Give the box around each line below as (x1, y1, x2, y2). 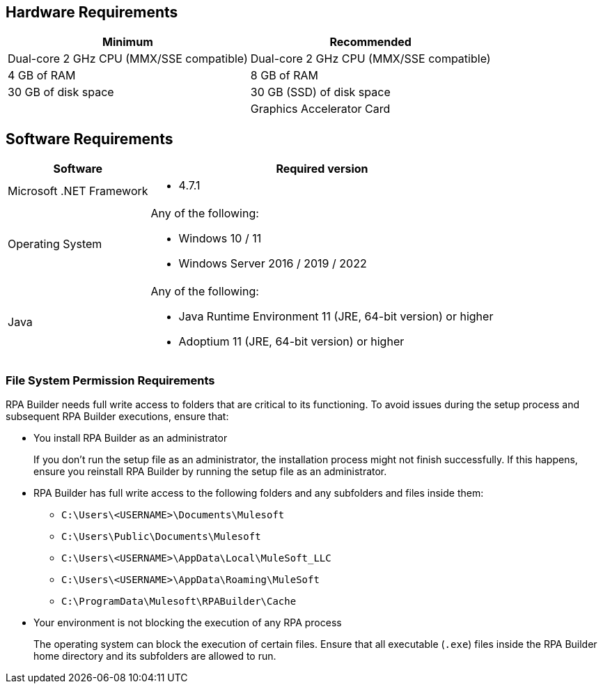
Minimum (102, 35, 153, 49)
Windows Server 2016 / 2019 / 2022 (178, 256, 367, 271)
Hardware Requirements (6, 3, 178, 21)
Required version (276, 162, 368, 176)
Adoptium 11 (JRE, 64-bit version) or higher (178, 334, 405, 349)
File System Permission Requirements (6, 373, 215, 387)
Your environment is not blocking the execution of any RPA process (33, 617, 342, 629)
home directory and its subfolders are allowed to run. (33, 650, 276, 663)
